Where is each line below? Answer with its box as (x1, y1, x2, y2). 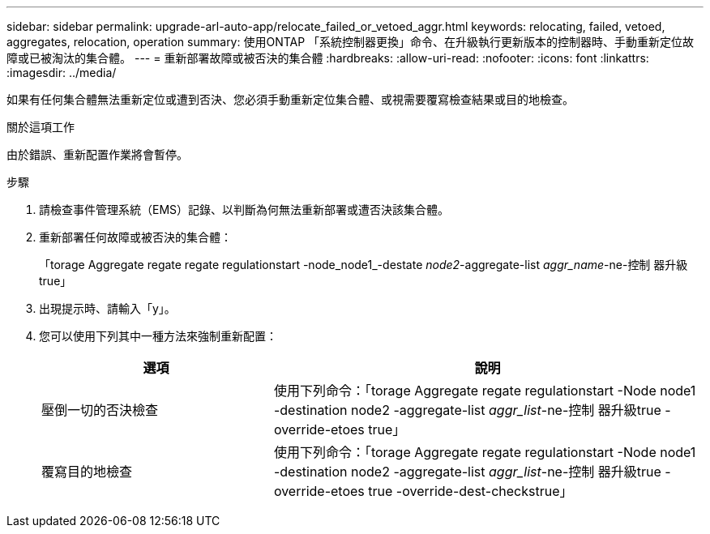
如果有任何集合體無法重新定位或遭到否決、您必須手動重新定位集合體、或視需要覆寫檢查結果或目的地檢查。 (6, 92, 574, 106)
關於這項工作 (6, 120, 75, 134)
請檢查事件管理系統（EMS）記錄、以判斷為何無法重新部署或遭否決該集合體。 (39, 203, 450, 216)
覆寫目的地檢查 (41, 464, 133, 480)
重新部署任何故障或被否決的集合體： (39, 230, 232, 244)
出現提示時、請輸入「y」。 (39, 301, 176, 315)
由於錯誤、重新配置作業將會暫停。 (6, 147, 188, 161)
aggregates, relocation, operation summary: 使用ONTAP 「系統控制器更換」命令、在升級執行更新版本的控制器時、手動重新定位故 (6, 35, 695, 49)
